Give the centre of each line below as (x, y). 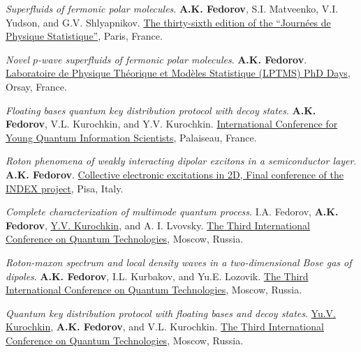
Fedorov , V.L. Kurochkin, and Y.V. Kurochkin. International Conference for (172, 124)
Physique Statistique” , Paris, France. (84, 36)
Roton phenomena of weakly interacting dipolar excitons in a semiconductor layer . (181, 161)
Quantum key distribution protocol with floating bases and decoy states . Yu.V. (171, 313)
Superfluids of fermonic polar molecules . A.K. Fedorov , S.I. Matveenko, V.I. (172, 8)
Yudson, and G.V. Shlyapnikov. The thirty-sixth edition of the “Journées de (168, 22)
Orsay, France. (36, 86)
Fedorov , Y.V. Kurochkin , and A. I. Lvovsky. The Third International (158, 225)
